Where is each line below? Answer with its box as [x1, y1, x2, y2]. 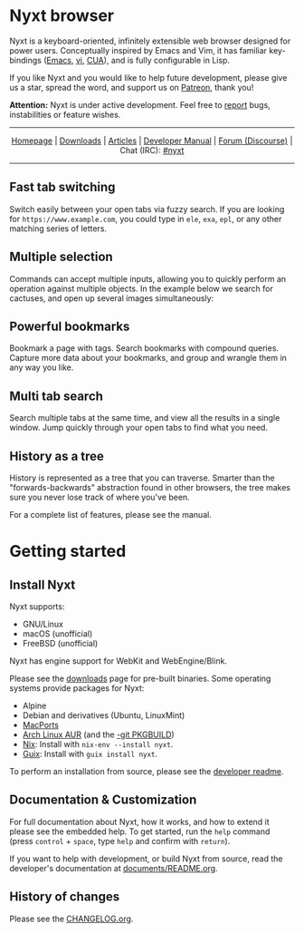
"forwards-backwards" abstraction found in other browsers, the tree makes [9, 482, 291, 492]
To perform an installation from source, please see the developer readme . [9, 766, 284, 776]
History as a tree [9, 448, 104, 463]
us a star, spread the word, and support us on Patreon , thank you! [9, 82, 254, 92]
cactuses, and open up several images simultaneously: [9, 292, 214, 304]
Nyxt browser [9, 5, 115, 26]
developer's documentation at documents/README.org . [9, 862, 219, 873]
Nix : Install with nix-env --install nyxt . [22, 739, 174, 749]
